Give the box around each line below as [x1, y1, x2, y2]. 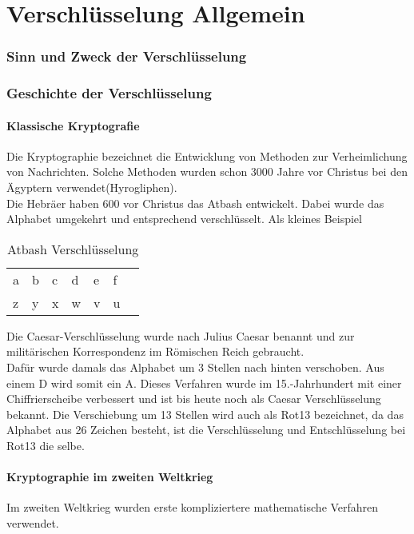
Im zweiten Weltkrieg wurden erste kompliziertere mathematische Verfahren [6, 499, 379, 516]
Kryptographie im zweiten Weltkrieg [6, 468, 213, 485]
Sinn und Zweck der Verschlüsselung [6, 46, 247, 66]
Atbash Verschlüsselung [6, 239, 139, 258]
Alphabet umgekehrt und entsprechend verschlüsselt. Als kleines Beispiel [6, 210, 362, 227]
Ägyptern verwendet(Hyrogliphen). [6, 179, 177, 196]
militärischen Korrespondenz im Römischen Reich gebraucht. [6, 343, 305, 360]
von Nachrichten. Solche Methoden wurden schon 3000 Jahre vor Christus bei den [6, 163, 408, 180]
